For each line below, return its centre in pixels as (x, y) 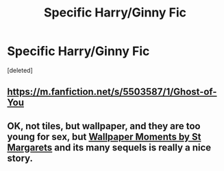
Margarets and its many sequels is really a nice (109, 147)
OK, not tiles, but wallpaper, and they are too (104, 126)
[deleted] (20, 70)
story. (20, 158)
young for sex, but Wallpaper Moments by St (104, 136)
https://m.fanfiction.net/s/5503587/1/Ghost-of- (112, 92)
